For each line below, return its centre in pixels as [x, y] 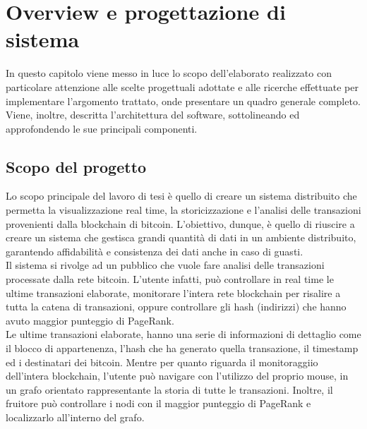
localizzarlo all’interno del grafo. [75, 417]
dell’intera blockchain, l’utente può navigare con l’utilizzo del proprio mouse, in [177, 376]
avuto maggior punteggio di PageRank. [90, 320]
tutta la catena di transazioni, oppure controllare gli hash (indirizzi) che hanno [176, 307]
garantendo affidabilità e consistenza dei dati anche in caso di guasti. [155, 251]
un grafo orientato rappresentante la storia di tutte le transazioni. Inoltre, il [169, 389]
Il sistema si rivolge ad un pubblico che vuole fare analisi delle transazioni [165, 265]
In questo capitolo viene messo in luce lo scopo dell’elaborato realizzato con [169, 73]
